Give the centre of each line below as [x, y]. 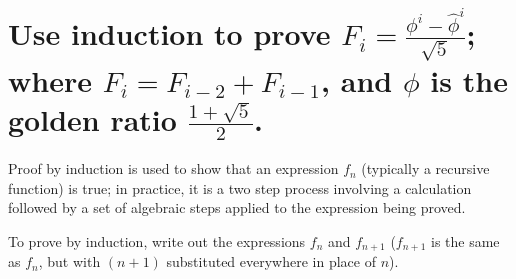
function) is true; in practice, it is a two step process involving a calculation [240, 187]
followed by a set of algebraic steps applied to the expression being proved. [237, 207]
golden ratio [92, 118]
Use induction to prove [169, 33]
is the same [465, 240]
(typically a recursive [425, 168]
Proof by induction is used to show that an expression [173, 168]
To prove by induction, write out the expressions [157, 240]
